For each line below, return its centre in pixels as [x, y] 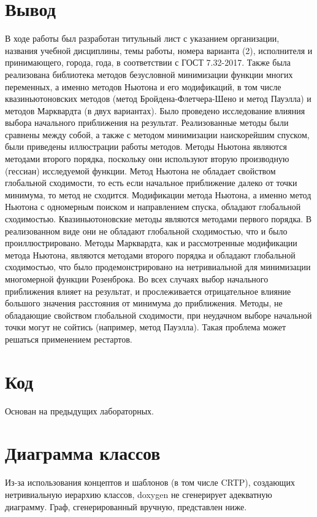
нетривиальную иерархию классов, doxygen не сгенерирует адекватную [139, 494]
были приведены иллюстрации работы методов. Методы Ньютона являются [146, 146]
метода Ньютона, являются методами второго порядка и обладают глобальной [150, 255]
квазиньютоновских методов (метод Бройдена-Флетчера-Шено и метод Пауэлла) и [158, 99]
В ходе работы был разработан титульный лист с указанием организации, [142, 38]
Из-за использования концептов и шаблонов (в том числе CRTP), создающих [150, 482]
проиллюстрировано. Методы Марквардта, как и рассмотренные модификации [151, 243]
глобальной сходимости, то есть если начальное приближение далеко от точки [151, 183]
